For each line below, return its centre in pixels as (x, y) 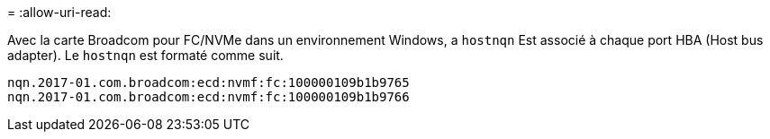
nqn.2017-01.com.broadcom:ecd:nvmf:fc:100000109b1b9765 (208, 83)
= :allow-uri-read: (59, 12)
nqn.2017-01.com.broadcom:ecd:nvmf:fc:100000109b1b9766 (208, 97)
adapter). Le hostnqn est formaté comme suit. (145, 55)
